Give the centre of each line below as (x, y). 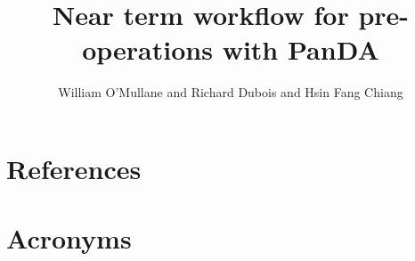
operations (147, 49)
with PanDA (301, 49)
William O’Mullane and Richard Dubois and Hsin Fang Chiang (231, 92)
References (74, 168)
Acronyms (69, 238)
